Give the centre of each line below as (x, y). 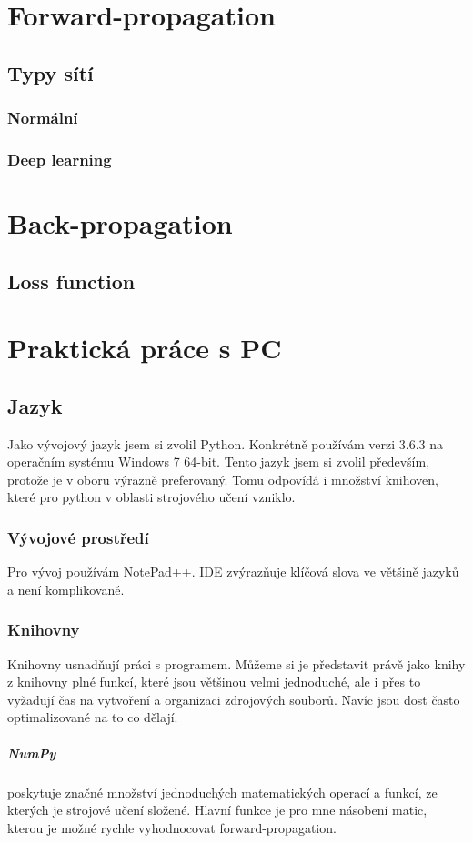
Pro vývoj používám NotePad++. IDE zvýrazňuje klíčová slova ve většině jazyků (233, 572)
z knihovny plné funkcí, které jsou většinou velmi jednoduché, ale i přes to (214, 682)
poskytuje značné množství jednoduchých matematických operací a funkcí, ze (222, 792)
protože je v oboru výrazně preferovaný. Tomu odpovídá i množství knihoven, (223, 479)
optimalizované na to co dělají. (93, 717)
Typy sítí (50, 72)
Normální (43, 118)
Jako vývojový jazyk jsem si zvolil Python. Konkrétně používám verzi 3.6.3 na (225, 443)
